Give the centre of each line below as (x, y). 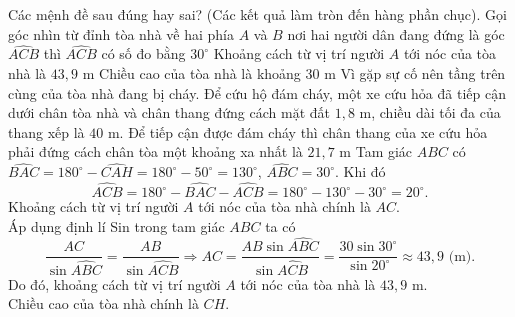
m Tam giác (376, 151)
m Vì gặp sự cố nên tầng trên (415, 73)
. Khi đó (360, 171)
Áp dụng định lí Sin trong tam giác (116, 225)
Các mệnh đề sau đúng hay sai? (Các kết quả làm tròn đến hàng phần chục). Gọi (257, 14)
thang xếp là (46, 131)
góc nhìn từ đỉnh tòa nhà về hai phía (121, 33)
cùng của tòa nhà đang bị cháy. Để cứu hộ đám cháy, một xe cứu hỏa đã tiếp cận (257, 92)
